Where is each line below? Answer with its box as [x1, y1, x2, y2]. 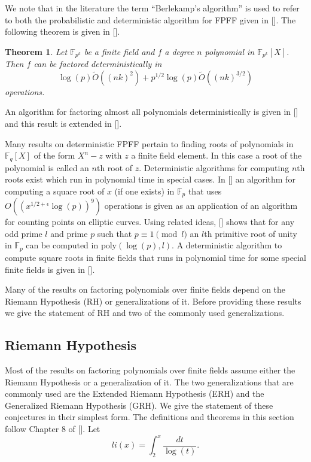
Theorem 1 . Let [5, 45, 68, 57]
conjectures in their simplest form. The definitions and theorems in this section [5, 411, 294, 423]
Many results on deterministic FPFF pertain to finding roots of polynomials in [5, 137, 294, 150]
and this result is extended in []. [5, 117, 122, 130]
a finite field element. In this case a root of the [131, 149, 302, 162]
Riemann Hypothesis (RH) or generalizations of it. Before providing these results [5, 294, 301, 307]
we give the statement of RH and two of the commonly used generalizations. [5, 306, 285, 319]
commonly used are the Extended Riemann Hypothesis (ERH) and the [5, 387, 264, 400]
